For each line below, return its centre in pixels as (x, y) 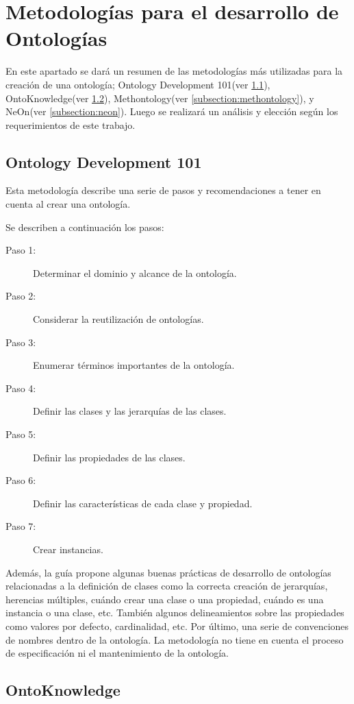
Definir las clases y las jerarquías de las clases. (130, 411)
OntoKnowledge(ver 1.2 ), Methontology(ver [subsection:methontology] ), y (160, 98)
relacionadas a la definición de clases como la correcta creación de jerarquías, (167, 586)
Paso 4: (21, 388)
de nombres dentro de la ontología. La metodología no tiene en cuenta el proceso (175, 639)
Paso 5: (21, 434)
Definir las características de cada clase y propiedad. (143, 503)
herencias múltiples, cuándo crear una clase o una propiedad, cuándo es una (165, 599)
